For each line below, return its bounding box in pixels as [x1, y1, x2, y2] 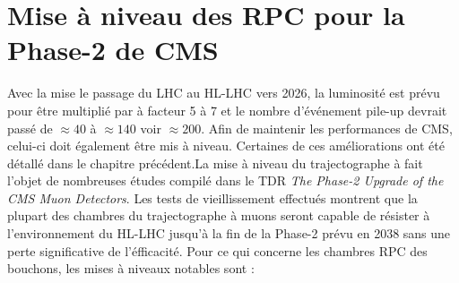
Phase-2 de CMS [7, 31, 219, 68]
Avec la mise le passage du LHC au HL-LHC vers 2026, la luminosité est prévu [7, 83, 440, 102]
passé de [7, 118, 53, 137]
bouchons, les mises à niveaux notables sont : [7, 259, 255, 278]
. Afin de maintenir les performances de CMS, [201, 118, 453, 137]
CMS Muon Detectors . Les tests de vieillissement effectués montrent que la [7, 188, 418, 207]
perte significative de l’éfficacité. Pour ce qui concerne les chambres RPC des [7, 241, 428, 260]
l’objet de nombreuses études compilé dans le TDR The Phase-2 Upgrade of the [7, 171, 444, 190]
